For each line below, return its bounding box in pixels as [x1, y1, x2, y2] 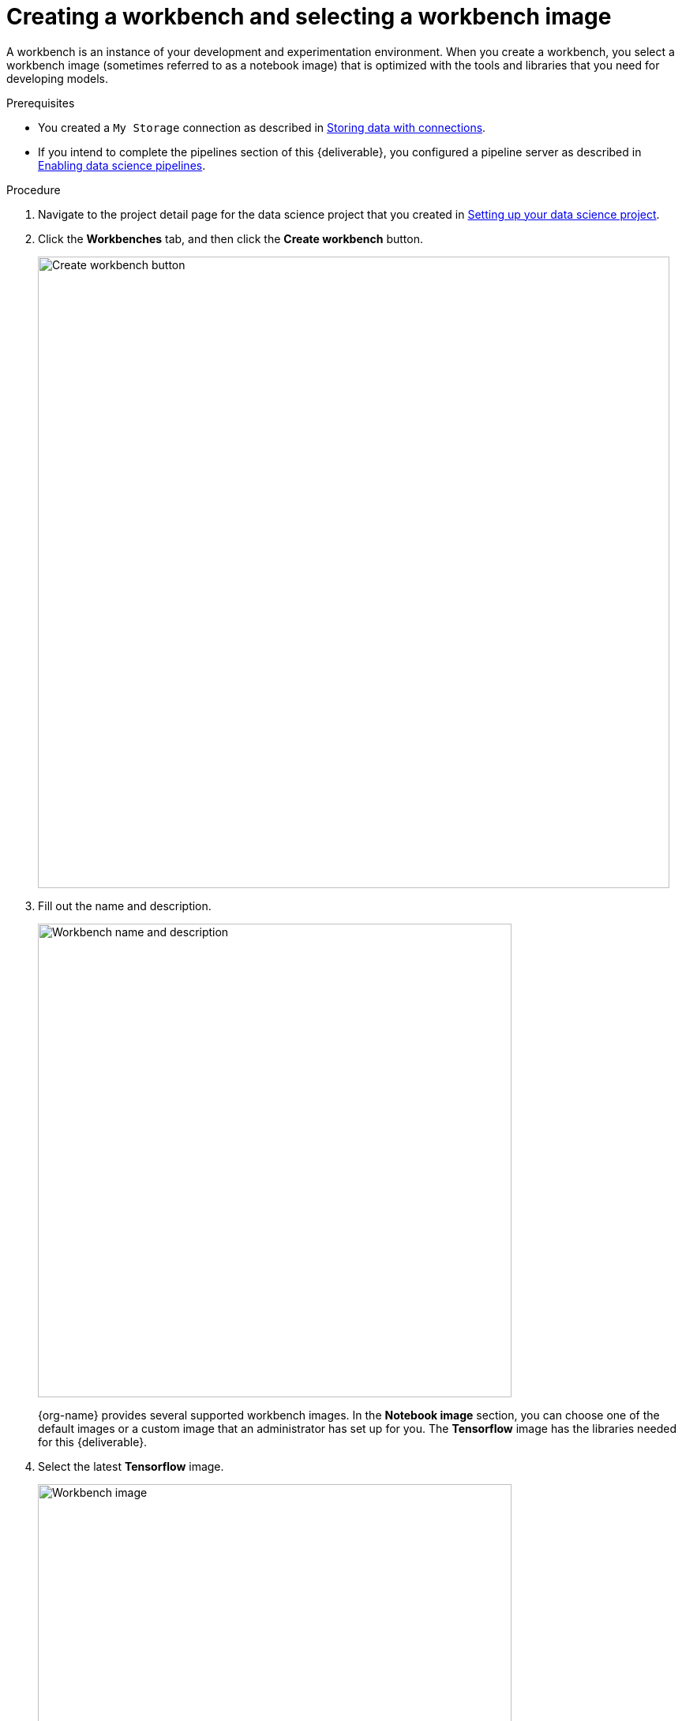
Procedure [6, 182, 61, 197]
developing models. [6, 71, 108, 85]
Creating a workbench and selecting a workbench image [6, 3, 612, 30]
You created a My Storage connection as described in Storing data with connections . [38, 120, 486, 134]
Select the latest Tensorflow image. [38, 1459, 224, 1473]
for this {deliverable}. [38, 1434, 148, 1449]
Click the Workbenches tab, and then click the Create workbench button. [38, 231, 423, 246]
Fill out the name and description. [38, 898, 212, 913]
